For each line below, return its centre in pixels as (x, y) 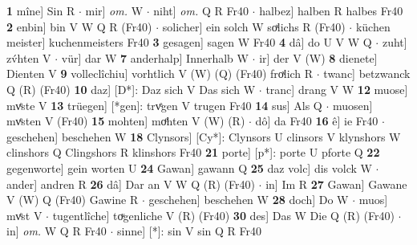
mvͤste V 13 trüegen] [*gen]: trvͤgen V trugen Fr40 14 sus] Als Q (164, 105)
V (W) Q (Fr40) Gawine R (73, 200)
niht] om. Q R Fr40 (201, 10)
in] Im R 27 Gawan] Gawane (336, 184)
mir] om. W (114, 10)
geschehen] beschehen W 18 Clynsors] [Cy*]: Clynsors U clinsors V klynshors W (204, 136)
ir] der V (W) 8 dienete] (318, 57)
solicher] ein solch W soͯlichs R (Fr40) (254, 26)
